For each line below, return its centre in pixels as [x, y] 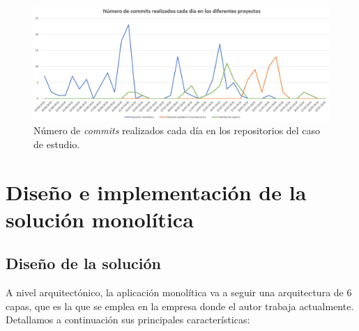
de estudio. [57, 144]
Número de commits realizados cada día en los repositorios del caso [177, 130]
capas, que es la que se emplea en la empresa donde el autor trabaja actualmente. [180, 306]
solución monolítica [100, 219]
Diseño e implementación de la [156, 192]
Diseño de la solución [84, 263]
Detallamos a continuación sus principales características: [128, 320]
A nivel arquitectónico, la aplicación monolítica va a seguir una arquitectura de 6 [179, 292]
